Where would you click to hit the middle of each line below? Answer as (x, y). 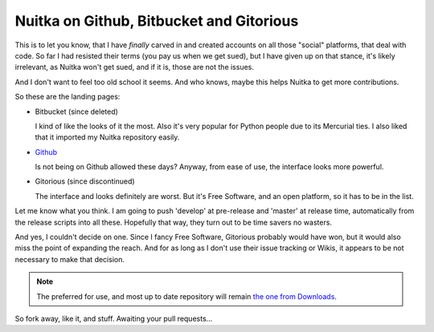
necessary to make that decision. (70, 259)
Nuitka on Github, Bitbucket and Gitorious (157, 21)
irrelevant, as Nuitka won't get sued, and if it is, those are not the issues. (135, 67)
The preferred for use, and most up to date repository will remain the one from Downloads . (187, 296)
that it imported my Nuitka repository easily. (107, 137)
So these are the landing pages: (68, 97)
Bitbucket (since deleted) (76, 111)
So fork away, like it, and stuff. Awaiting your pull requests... (114, 318)
